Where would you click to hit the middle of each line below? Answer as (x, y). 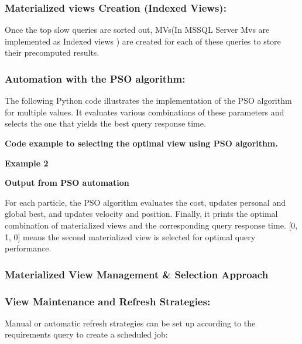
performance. (28, 248)
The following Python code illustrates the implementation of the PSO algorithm (148, 101)
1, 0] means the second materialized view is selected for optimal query (130, 236)
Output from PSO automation (67, 183)
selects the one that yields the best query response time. (105, 123)
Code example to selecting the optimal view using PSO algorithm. (141, 143)
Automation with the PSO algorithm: (95, 78)
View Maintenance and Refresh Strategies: (108, 301)
